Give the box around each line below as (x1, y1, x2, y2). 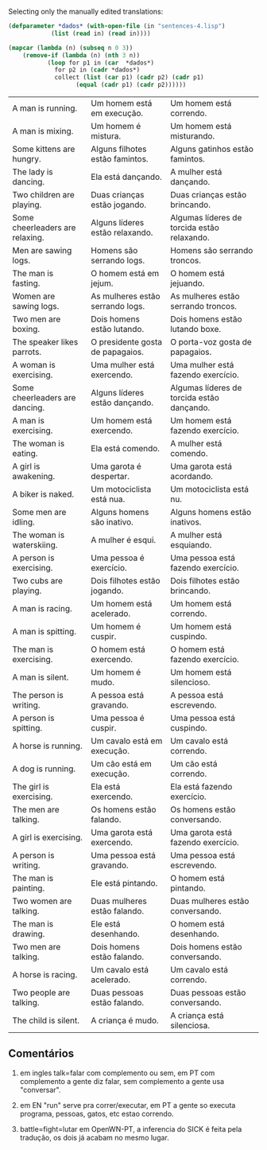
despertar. (91, 471, 130, 481)
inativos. (170, 517, 202, 528)
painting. (12, 883, 45, 894)
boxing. (12, 324, 41, 334)
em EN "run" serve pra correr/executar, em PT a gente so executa (19, 1100, 236, 1109)
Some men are (12, 507, 67, 517)
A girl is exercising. (12, 832, 83, 843)
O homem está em (91, 268, 160, 279)
